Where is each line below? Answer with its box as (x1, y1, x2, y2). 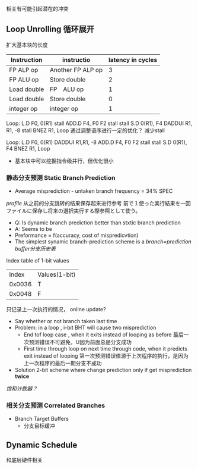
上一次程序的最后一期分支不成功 (23, 359, 102, 367)
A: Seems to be (14, 226, 52, 233)
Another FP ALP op (49, 65, 103, 74)
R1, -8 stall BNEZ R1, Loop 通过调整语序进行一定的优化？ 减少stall (6, 127, 165, 134)
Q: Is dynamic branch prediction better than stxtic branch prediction (14, 219, 181, 226)
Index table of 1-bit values (6, 257, 69, 264)
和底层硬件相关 (6, 457, 43, 464)
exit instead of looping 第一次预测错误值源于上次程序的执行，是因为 (23, 352, 189, 359)
